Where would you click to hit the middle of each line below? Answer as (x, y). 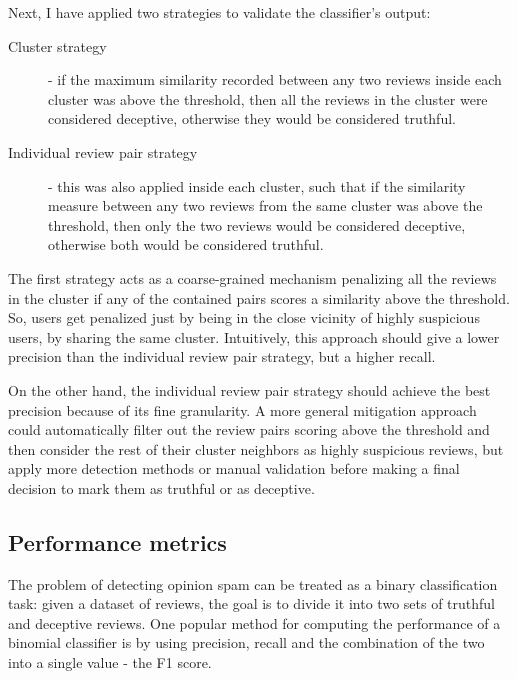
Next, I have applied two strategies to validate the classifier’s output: (219, 12)
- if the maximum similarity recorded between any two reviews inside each (275, 79)
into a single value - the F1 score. (110, 662)
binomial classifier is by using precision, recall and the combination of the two (246, 642)
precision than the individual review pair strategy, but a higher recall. (222, 356)
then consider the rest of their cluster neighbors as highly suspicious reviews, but (256, 448)
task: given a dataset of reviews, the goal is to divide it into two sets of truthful (252, 603)
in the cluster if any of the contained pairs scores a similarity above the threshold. (259, 297)
